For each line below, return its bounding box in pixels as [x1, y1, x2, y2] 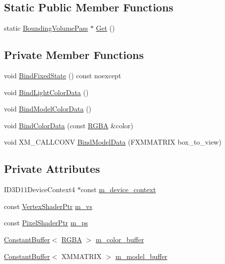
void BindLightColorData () [4, 87, 89, 97]
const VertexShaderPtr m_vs [4, 201, 92, 211]
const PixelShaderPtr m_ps [4, 217, 88, 228]
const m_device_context [80, 184, 156, 195]
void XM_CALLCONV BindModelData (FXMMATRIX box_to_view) [4, 137, 222, 147]
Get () [96, 23, 115, 33]
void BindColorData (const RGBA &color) [4, 120, 134, 130]
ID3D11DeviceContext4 [4, 184, 75, 195]
